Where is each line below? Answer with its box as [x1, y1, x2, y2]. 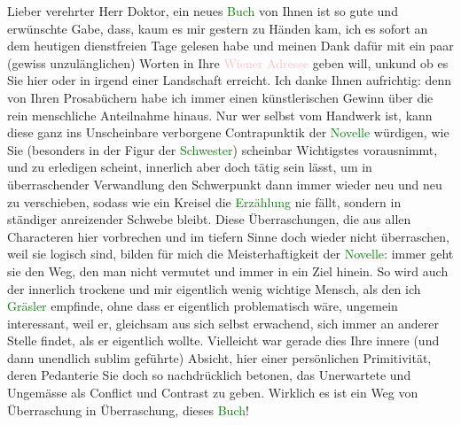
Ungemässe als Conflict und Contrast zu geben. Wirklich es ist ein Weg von [7, 383, 418, 402]
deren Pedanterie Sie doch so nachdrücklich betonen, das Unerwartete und [7, 366, 411, 384]
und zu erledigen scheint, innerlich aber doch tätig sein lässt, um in [7, 158, 372, 176]
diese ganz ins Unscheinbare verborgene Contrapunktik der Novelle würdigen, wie [7, 123, 449, 142]
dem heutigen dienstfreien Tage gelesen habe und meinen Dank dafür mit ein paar [7, 36, 454, 55]
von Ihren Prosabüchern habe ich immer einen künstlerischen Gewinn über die [7, 88, 434, 106]
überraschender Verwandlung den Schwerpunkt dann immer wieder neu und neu [7, 174, 442, 193]
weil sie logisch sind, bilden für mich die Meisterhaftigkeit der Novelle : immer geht [7, 244, 454, 263]
